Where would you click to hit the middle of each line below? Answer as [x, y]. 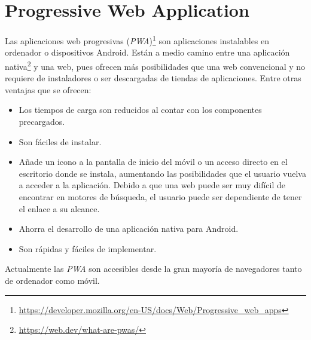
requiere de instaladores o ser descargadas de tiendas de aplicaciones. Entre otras [153, 78]
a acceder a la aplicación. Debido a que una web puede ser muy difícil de [152, 185]
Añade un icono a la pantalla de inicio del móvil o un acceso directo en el [153, 162]
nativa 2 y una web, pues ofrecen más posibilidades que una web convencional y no [155, 65]
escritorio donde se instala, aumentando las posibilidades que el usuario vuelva [162, 173]
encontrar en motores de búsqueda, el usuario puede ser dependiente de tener [160, 196]
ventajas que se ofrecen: [48, 89]
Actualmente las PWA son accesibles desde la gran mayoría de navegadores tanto [153, 269]
